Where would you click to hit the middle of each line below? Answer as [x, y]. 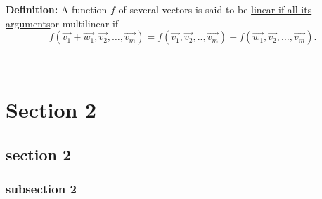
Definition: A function [57, 9]
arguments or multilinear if [62, 23]
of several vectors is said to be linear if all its [215, 9]
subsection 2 [41, 188]
